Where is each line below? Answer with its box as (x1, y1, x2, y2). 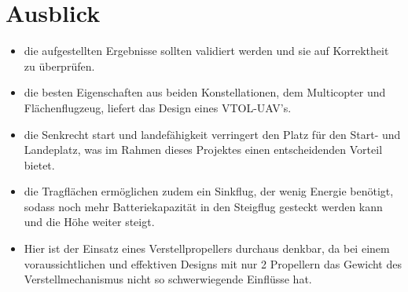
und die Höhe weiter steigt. (24, 214, 155, 230)
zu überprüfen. (24, 57, 95, 74)
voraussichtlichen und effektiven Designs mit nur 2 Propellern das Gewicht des (24, 255, 402, 272)
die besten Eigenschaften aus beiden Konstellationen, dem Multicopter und (24, 84, 386, 100)
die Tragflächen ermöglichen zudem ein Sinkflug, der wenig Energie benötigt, (24, 183, 394, 199)
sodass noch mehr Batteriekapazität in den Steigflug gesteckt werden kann (24, 198, 383, 214)
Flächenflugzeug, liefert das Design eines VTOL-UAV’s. (24, 99, 292, 115)
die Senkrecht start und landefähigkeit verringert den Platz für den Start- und (24, 126, 401, 142)
